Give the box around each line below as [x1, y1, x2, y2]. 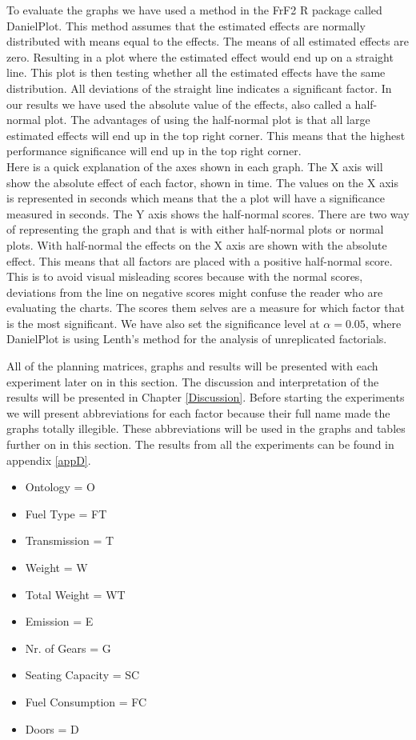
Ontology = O [25, 478, 95, 495]
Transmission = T [25, 532, 114, 549]
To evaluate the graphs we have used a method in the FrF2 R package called [6, 2, 382, 18]
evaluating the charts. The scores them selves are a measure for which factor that [6, 299, 406, 316]
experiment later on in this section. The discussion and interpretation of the [6, 373, 379, 390]
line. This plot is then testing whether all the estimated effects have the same [6, 64, 386, 81]
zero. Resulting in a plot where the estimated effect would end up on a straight [6, 48, 394, 65]
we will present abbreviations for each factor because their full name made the [6, 404, 390, 421]
